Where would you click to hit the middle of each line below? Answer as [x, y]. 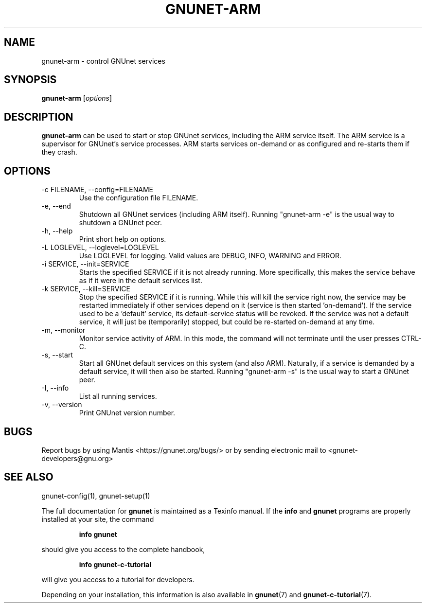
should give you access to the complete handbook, [123, 549]
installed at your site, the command [98, 519]
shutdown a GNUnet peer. [121, 223]
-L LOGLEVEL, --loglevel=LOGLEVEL [100, 248]
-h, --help [57, 231]
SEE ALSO [29, 477]
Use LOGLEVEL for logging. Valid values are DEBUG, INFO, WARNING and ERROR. [210, 256]
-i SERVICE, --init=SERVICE [85, 264]
